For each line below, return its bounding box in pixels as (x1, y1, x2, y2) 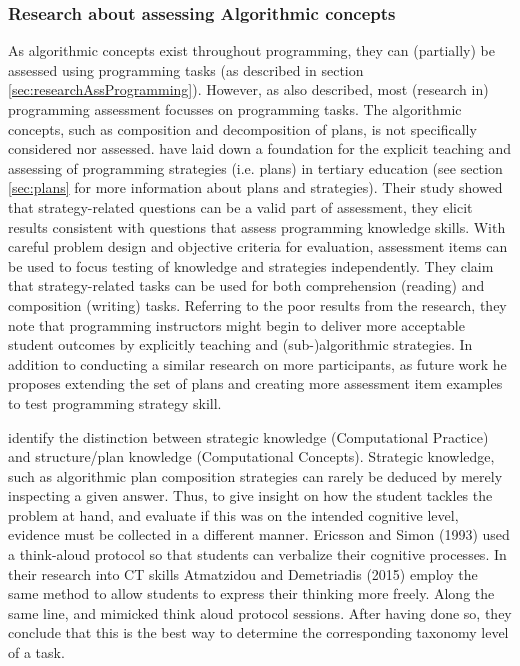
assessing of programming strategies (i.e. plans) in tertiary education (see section (8, 157, 503, 178)
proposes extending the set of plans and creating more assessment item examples (8, 373, 503, 394)
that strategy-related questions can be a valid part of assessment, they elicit (8, 196, 473, 217)
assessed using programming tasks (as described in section (8, 59, 364, 80)
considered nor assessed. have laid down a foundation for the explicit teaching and (8, 138, 511, 159)
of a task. (8, 642, 65, 663)
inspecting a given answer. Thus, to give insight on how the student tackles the (8, 485, 493, 506)
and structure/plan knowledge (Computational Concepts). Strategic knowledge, (8, 446, 495, 467)
